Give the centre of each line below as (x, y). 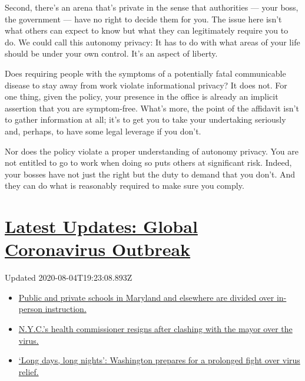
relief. (29, 371)
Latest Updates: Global (101, 226)
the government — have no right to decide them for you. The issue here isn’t (143, 19)
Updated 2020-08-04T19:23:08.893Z (69, 277)
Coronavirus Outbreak (98, 249)
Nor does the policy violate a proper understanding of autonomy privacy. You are (152, 151)
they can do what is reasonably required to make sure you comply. (125, 185)
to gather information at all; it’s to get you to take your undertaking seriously (145, 119)
